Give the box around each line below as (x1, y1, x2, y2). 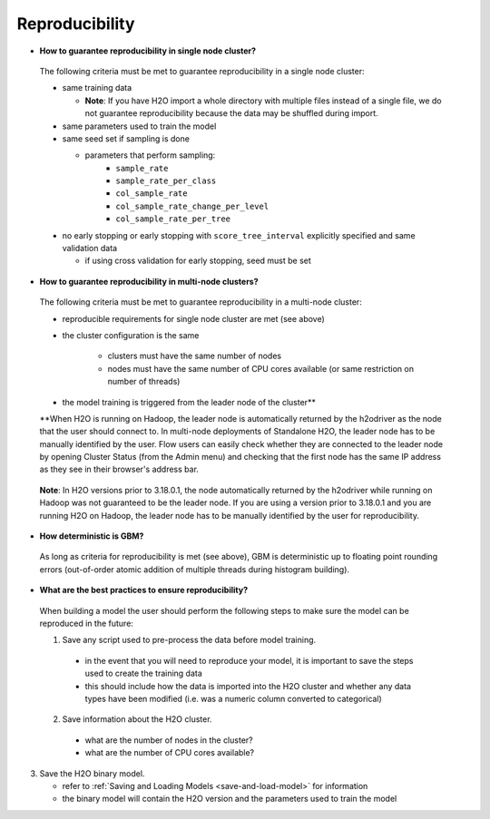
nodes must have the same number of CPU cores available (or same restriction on (107, 363, 415, 374)
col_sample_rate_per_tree (115, 214, 231, 224)
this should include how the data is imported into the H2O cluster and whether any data (84, 680, 412, 691)
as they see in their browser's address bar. (39, 463, 200, 475)
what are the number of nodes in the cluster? (84, 735, 253, 746)
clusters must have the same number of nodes (107, 350, 281, 362)
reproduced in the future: (39, 618, 133, 629)
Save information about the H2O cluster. (62, 714, 212, 725)
